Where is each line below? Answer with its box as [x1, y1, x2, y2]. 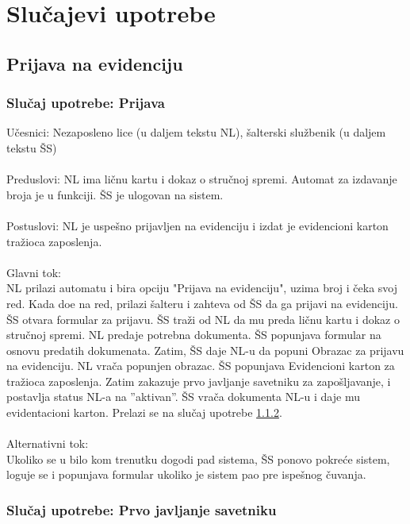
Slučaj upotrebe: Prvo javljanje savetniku [6, 499, 277, 519]
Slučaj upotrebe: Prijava [6, 93, 165, 113]
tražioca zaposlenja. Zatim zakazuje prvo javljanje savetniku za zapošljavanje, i [6, 372, 391, 389]
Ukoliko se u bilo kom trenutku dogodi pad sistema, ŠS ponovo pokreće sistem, [6, 450, 390, 467]
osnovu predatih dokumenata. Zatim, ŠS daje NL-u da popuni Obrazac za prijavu [6, 341, 404, 358]
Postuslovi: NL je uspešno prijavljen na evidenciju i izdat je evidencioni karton [6, 217, 389, 233]
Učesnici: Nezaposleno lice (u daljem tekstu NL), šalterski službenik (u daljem [6, 124, 386, 141]
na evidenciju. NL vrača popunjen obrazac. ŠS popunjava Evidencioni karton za [6, 357, 395, 374]
